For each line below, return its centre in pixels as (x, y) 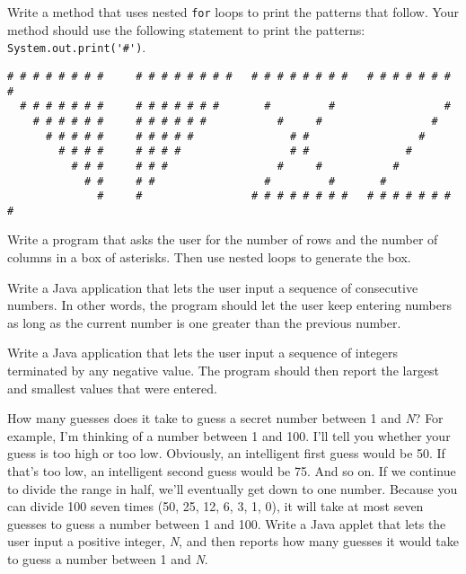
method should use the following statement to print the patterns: (186, 29)
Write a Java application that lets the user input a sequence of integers (202, 353)
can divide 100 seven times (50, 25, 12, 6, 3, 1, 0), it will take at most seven (215, 506)
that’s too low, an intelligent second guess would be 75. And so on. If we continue (232, 471)
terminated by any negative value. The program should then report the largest (224, 371)
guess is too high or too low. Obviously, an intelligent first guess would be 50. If (226, 453)
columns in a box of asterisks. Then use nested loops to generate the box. (209, 257)
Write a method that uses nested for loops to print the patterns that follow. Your (233, 12)
